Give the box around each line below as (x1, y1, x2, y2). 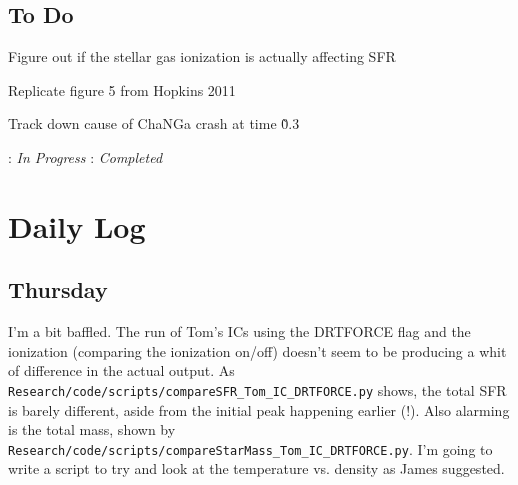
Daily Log (8, 205, 146, 246)
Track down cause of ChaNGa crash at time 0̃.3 (8, 113, 300, 134)
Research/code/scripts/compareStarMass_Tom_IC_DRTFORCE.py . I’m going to (8, 438, 493, 459)
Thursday (8, 274, 108, 305)
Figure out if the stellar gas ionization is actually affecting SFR (8, 46, 396, 67)
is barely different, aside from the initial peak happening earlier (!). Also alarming (8, 399, 510, 420)
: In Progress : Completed (8, 146, 163, 167)
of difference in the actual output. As (8, 360, 235, 381)
